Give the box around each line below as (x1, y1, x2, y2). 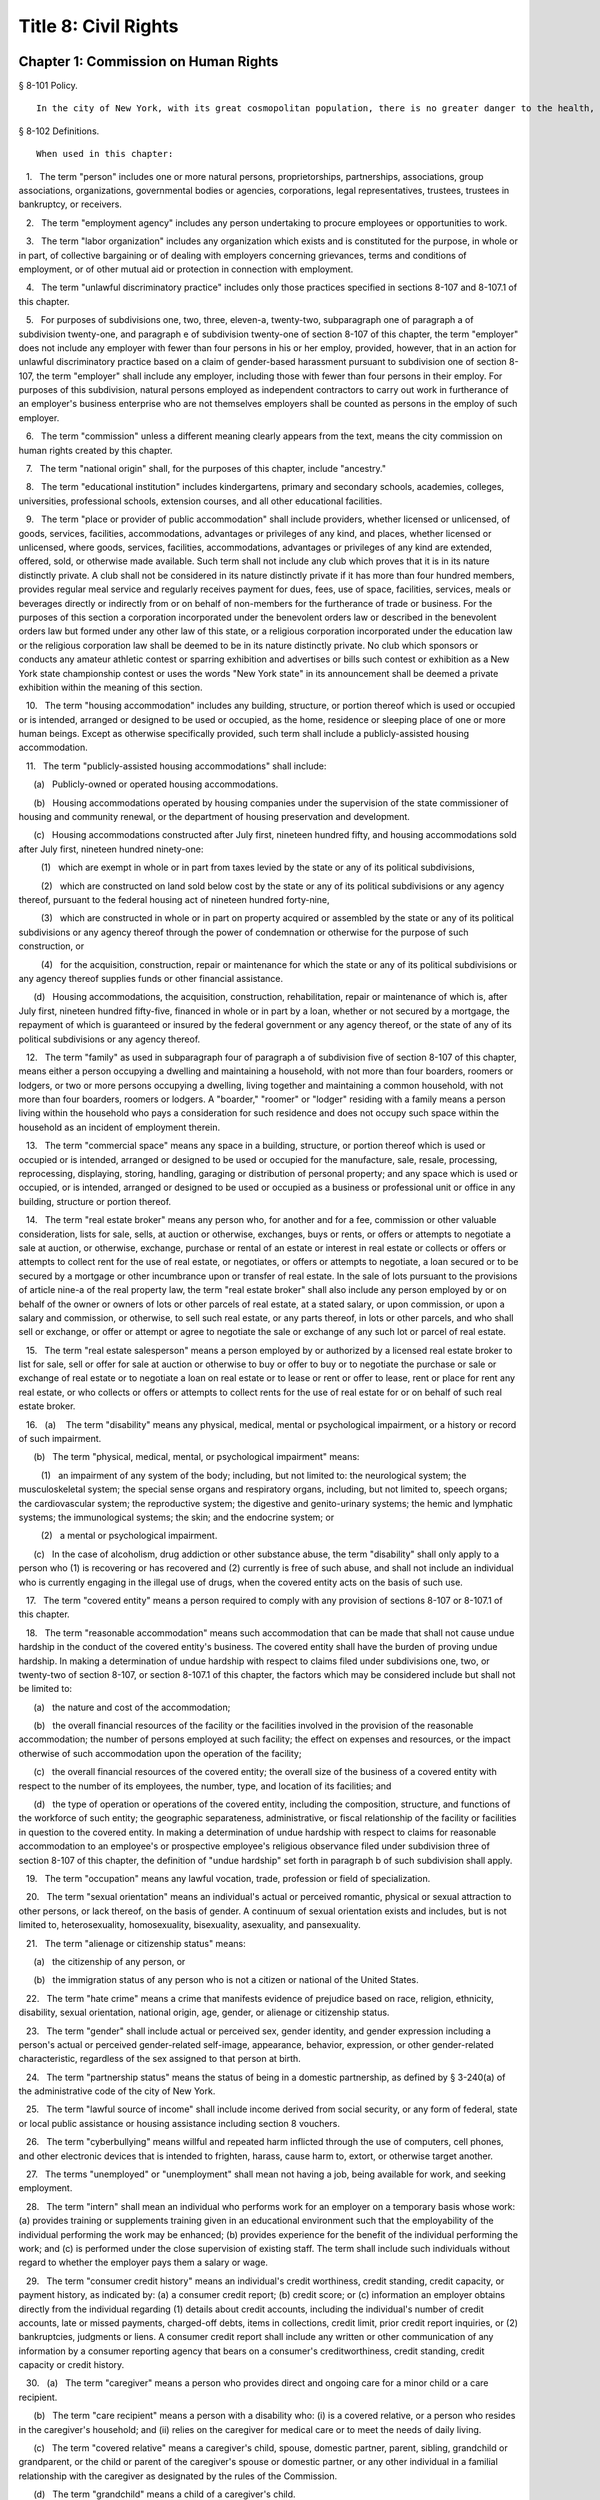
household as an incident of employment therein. (18, 1121, 220, 1133)
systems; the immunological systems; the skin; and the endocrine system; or (18, 1511, 335, 1523)
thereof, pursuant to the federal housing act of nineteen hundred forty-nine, (18, 893, 330, 905)
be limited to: (18, 1683, 73, 1695)
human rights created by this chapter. (18, 444, 174, 456)
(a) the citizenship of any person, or (33, 1955, 186, 1967)
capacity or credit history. (18, 2359, 125, 2371)
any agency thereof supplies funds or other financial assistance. (18, 972, 284, 984)
